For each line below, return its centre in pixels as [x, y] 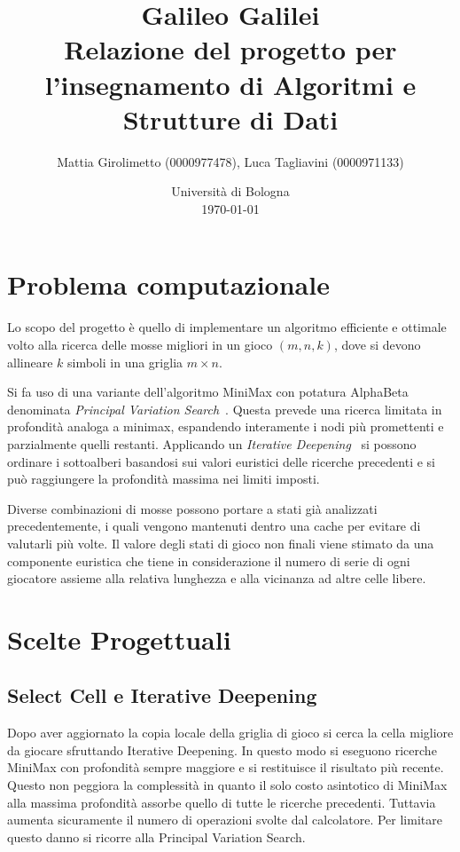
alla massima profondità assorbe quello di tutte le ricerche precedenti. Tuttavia [222, 802]
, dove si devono [377, 344]
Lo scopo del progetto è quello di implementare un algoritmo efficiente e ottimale [227, 327]
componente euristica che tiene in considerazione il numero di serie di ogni [209, 560]
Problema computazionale [168, 284]
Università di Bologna [230, 191]
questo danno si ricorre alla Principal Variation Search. [156, 836]
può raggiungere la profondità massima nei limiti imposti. [164, 479]
